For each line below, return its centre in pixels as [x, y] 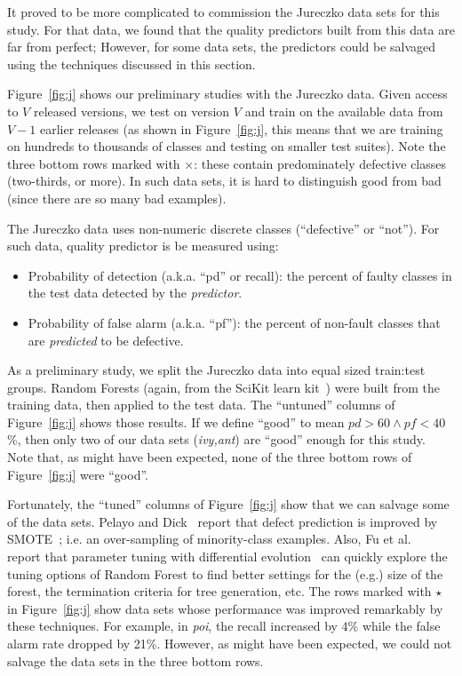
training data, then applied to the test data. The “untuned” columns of [201, 405]
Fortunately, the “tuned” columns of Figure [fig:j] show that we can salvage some [228, 504]
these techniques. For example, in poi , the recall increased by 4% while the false [224, 626]
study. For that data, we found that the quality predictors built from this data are [231, 29]
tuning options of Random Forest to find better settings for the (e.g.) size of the [225, 573]
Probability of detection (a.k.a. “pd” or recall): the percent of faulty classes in [240, 275]
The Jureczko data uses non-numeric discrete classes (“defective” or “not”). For [223, 228]
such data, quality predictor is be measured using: [143, 246]
